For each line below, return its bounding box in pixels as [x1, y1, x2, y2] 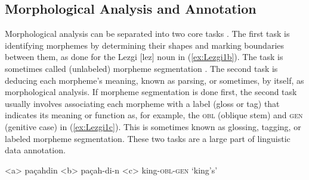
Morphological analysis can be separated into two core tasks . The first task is [5, 27, 290, 40]
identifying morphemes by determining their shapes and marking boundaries [5, 39, 285, 51]
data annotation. [5, 144, 66, 156]
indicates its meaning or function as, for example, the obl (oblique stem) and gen [5, 109, 303, 121]
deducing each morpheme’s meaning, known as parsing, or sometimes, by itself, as [5, 74, 304, 86]
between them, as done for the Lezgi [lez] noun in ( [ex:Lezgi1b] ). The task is [5, 50, 283, 63]
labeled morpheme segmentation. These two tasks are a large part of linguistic [5, 132, 291, 144]
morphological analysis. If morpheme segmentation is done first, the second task [5, 86, 297, 98]
